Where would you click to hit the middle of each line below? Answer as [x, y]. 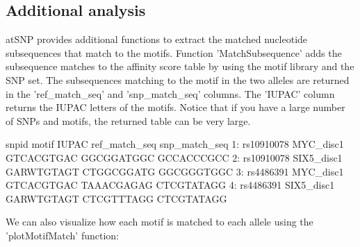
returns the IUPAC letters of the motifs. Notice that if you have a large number [175, 107]
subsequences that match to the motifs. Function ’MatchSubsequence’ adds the [174, 52]
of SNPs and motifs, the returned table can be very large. [128, 120]
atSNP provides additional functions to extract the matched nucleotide [157, 39]
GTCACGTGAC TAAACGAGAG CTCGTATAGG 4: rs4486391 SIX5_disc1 [170, 185]
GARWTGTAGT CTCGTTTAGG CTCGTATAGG [116, 198]
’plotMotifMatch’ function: [63, 235]
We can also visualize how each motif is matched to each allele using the [159, 222]
